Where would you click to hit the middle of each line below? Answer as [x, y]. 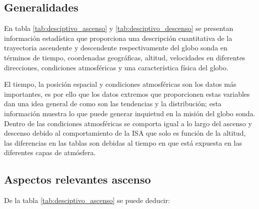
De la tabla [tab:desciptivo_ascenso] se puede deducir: [87, 200]
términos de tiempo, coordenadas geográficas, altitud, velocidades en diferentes [125, 57]
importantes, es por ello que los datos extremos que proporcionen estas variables [127, 94]
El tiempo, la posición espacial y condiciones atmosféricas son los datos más [120, 84]
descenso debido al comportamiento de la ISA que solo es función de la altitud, [125, 133]
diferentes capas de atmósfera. [50, 152]
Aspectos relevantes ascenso [77, 179]
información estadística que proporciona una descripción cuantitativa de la [118, 38]
